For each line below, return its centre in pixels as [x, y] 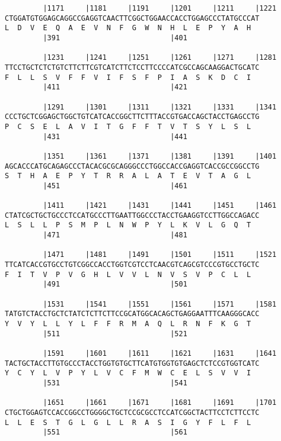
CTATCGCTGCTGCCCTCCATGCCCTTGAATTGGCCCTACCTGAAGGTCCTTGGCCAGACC [132, 215]
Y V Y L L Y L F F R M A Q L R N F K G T [128, 324]
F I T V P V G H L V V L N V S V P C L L [128, 274]
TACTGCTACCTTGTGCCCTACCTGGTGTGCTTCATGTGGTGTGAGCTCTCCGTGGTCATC [132, 363]
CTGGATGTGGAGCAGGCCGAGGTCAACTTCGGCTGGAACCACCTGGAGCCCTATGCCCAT [132, 18]
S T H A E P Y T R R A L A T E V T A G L [128, 176]
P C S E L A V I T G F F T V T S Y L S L [128, 126]
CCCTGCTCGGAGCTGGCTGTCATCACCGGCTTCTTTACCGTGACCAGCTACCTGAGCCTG [132, 117]
